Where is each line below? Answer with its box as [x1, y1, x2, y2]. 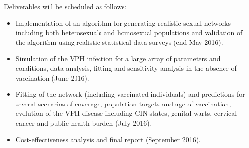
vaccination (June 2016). [15, 72, 89, 83]
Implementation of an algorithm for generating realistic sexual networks [15, 18, 231, 28]
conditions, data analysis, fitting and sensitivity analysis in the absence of [15, 63, 237, 73]
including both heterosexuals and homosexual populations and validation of [15, 27, 243, 38]
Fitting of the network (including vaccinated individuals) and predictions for [15, 89, 245, 99]
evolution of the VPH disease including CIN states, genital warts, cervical [15, 108, 237, 118]
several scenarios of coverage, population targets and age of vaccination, [15, 98, 231, 108]
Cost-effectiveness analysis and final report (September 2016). [15, 134, 201, 144]
